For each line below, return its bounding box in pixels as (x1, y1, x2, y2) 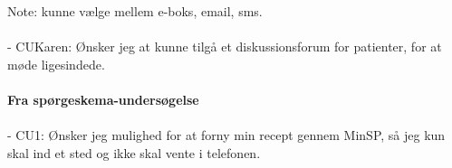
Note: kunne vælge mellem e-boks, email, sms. (7, 2, 263, 20)
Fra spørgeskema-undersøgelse (7, 89, 199, 108)
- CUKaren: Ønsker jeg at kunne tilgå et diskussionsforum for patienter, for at (7, 37, 442, 56)
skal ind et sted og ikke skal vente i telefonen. (7, 143, 261, 162)
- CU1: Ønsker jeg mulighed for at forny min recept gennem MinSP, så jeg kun (7, 126, 446, 145)
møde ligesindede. (7, 54, 105, 73)
